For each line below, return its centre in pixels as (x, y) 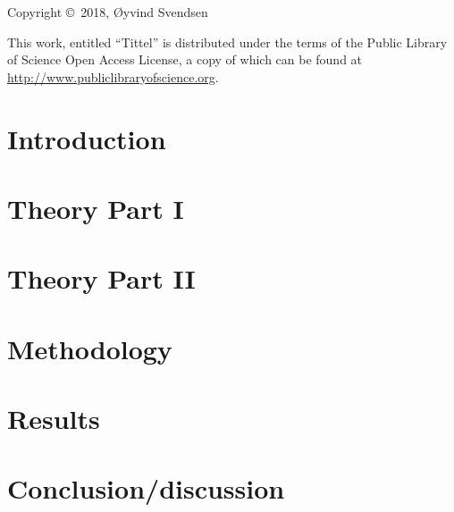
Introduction (87, 138)
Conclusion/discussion (146, 488)
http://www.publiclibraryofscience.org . (113, 76)
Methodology (90, 348)
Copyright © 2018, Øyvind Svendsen (108, 12)
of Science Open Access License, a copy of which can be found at (185, 59)
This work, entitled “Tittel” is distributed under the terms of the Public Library (227, 42)
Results (54, 419)
